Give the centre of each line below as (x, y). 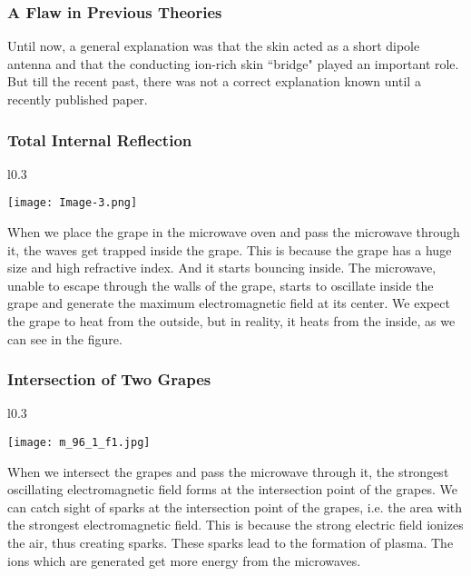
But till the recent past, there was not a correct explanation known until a (214, 81)
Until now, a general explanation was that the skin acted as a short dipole (214, 46)
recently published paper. (78, 99)
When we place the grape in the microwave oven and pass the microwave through (234, 232)
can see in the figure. (65, 338)
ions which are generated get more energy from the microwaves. (184, 560)
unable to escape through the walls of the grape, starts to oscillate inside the (221, 285)
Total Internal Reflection (100, 139)
